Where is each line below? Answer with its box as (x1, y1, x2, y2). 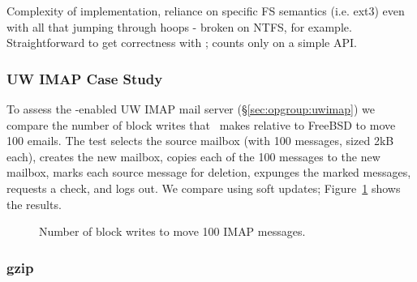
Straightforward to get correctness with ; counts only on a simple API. (6, 34, 357, 51)
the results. (6, 195, 62, 212)
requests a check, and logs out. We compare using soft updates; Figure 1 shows (6, 179, 401, 196)
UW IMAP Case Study (6, 68, 163, 88)
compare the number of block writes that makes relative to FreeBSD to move (6, 116, 396, 133)
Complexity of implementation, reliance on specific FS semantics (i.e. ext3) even (6, 2, 405, 19)
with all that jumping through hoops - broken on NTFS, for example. (6, 18, 352, 35)
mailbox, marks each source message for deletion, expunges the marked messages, (6, 164, 411, 181)
